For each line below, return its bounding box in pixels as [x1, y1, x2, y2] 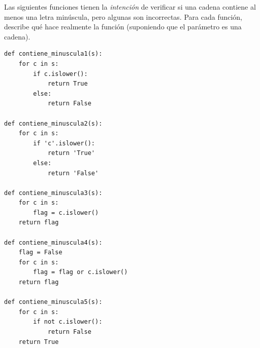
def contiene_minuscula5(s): [4, 298, 103, 306]
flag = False [18, 249, 62, 256]
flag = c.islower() [33, 209, 99, 216]
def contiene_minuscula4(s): [4, 239, 103, 246]
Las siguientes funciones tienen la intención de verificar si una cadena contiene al [4, 2, 256, 12]
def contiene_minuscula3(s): [4, 189, 103, 197]
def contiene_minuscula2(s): [4, 120, 103, 127]
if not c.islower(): [33, 318, 103, 326]
